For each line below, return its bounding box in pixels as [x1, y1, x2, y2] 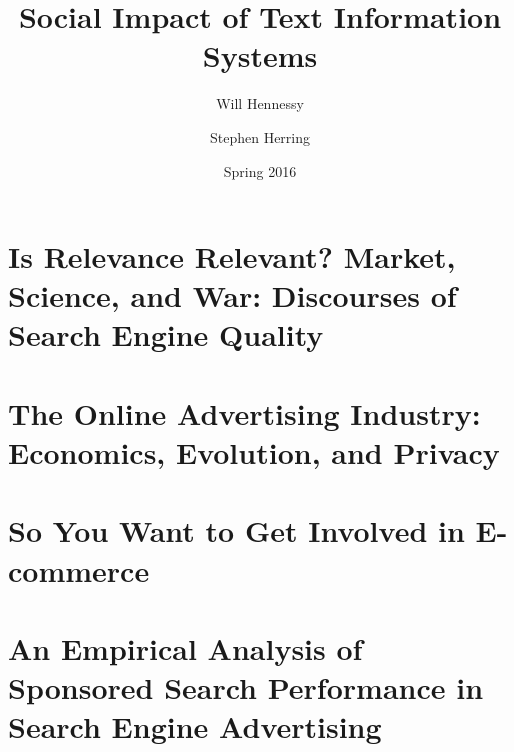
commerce [8, 549, 150, 590]
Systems [202, 35, 318, 76]
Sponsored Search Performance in [8, 667, 484, 708]
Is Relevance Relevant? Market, [8, 236, 456, 277]
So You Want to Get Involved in [8, 510, 465, 551]
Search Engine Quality [8, 314, 324, 355]
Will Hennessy [216, 93, 304, 114]
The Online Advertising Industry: [8, 392, 481, 433]
